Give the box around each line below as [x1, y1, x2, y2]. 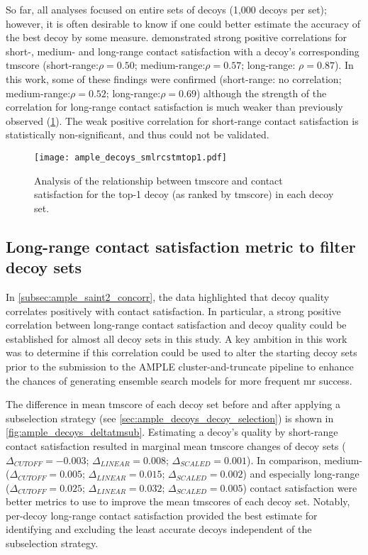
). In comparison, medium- [246, 452, 363, 467]
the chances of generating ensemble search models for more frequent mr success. [6, 373, 352, 388]
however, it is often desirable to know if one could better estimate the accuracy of [6, 16, 361, 31]
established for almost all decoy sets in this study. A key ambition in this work [6, 331, 347, 346]
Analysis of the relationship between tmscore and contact [34, 172, 283, 187]
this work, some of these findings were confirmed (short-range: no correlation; [6, 71, 342, 86]
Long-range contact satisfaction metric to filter [6, 235, 356, 257]
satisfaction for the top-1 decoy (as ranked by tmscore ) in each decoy [34, 187, 334, 202]
